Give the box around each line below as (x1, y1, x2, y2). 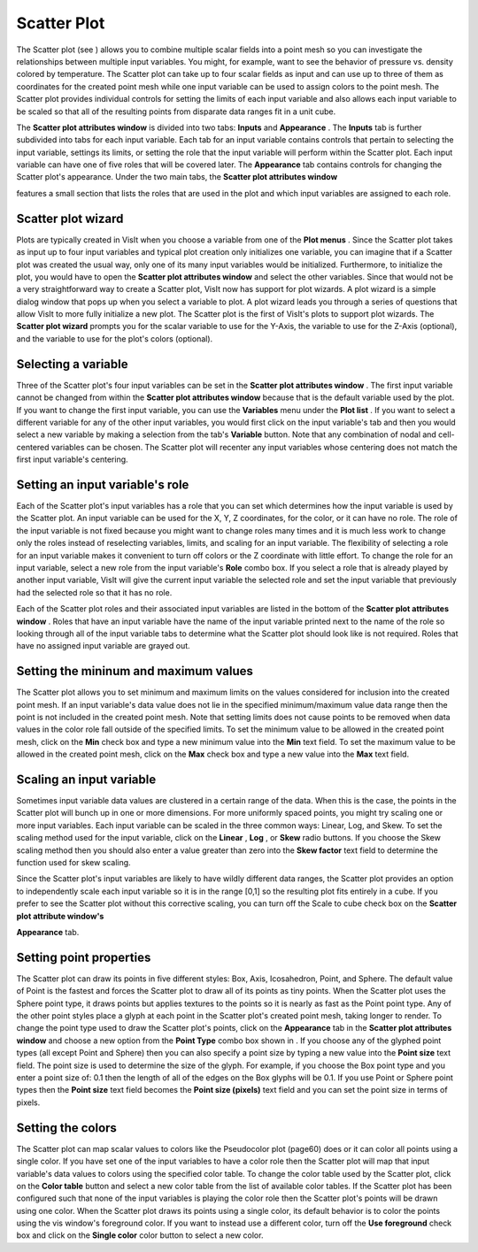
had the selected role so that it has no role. (16, 587, 173, 597)
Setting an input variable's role (16, 477, 189, 492)
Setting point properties (16, 949, 151, 964)
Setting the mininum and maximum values (16, 664, 254, 679)
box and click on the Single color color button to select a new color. (16, 1230, 264, 1240)
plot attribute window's (16, 910, 104, 921)
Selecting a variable (16, 357, 128, 372)
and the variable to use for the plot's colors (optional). (16, 333, 213, 344)
